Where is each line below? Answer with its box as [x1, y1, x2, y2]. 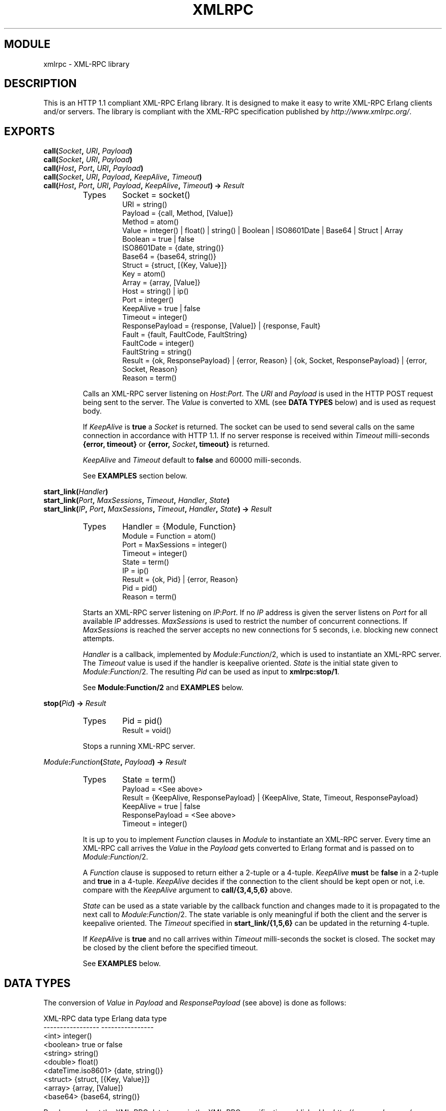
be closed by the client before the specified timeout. [82, 943, 258, 952]
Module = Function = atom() [122, 532, 216, 541]
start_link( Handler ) [43, 487, 108, 496]
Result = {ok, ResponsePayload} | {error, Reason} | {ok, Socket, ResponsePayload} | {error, [122, 356, 427, 365]
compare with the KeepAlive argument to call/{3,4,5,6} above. [82, 886, 293, 895]
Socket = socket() [122, 190, 190, 200]
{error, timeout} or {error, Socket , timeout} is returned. [82, 440, 270, 449]
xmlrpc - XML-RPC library [43, 59, 130, 68]
